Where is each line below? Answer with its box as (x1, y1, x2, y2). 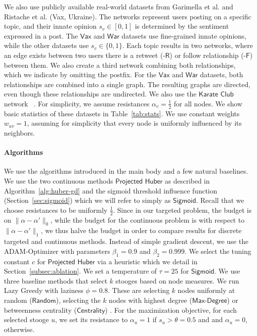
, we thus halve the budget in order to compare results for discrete (41, 225, 242, 236)
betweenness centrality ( (4, 304, 77, 315)
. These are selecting (108, 285, 170, 295)
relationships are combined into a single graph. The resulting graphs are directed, (4, 79, 251, 89)
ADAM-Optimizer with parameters (4, 245, 110, 256)
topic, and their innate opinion (4, 21, 97, 31)
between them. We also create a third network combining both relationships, (4, 59, 236, 70)
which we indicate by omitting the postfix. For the (4, 69, 157, 80)
